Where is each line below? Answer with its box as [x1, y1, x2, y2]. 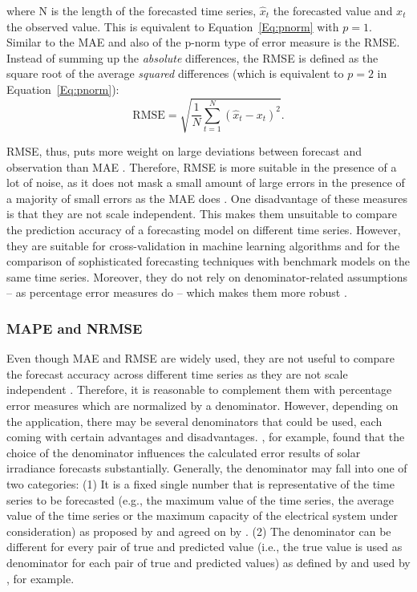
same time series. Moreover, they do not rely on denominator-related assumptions [6, 268, 407, 285]
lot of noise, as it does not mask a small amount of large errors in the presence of [6, 174, 405, 191]
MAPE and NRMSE [6, 318, 143, 338]
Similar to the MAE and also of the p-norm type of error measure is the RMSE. [6, 34, 400, 51]
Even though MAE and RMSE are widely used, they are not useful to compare [6, 350, 395, 367]
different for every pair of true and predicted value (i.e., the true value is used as [6, 538, 403, 555]
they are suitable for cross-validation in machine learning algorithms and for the [6, 237, 400, 253]
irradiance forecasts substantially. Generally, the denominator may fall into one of [6, 460, 407, 476]
